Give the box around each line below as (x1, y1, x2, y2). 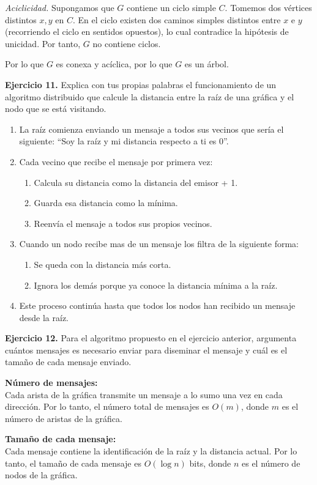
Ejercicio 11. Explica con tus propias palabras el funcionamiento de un (5, 78, 277, 91)
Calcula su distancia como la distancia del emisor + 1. (34, 176, 238, 188)
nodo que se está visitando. (5, 102, 106, 115)
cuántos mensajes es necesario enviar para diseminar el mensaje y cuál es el (5, 343, 288, 356)
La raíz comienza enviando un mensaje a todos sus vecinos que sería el (19, 122, 284, 135)
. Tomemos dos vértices (225, 1, 312, 13)
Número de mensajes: (5, 376, 98, 389)
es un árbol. (184, 57, 229, 70)
